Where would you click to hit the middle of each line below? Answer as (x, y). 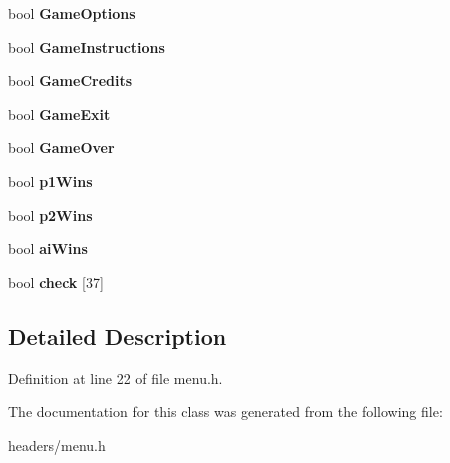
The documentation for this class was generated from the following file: (225, 411)
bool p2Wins (50, 214)
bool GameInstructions (86, 46)
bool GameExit (59, 113)
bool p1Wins (50, 180)
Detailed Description (117, 335)
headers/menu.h (57, 444)
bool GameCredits (70, 80)
